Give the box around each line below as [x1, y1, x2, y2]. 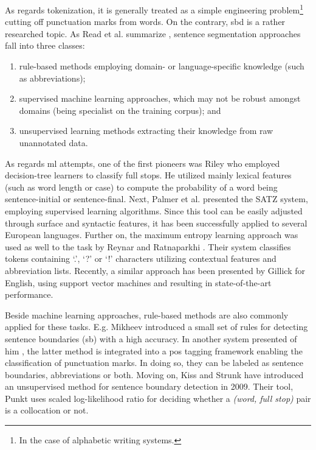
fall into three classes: [5, 39, 85, 52]
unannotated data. [19, 136, 88, 149]
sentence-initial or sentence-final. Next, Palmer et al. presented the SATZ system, [5, 192, 308, 205]
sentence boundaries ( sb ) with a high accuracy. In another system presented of [5, 332, 297, 345]
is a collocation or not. [5, 404, 89, 417]
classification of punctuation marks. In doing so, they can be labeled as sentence [5, 356, 303, 369]
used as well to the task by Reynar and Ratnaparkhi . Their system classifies [5, 240, 291, 253]
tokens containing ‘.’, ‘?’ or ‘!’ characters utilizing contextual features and [5, 252, 276, 265]
